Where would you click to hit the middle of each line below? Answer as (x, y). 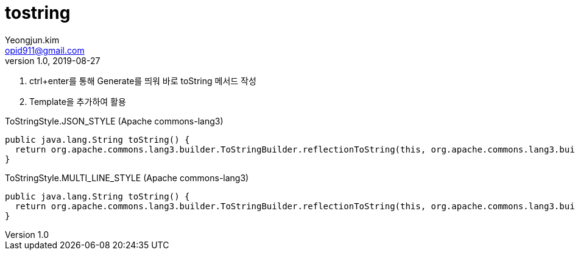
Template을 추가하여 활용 (78, 101)
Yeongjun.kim (32, 40)
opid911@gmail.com (45, 50)
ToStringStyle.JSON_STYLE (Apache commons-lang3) (114, 121)
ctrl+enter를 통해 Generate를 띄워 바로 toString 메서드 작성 (143, 81)
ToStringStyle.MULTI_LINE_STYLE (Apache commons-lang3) (127, 178)
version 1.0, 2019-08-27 (53, 60)
